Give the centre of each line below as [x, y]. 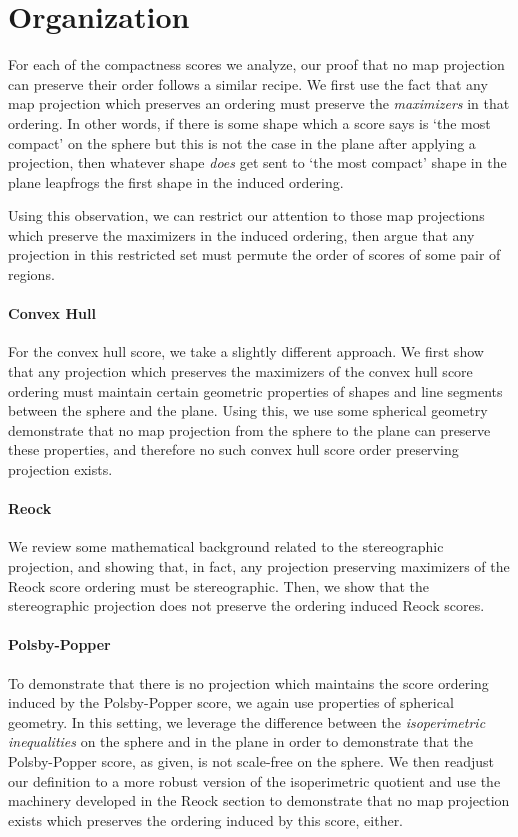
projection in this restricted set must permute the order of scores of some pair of [254, 254]
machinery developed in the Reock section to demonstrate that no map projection [259, 800]
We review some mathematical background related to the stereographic [226, 546]
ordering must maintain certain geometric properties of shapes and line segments [255, 390]
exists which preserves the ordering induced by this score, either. [206, 819]
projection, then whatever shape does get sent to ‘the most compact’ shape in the [257, 162]
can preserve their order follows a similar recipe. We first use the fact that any [248, 83]
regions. [31, 274]
